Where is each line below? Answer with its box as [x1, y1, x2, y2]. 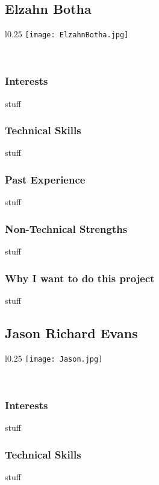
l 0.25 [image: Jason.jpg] [5, 351, 103, 364]
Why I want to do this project [5, 270, 155, 285]
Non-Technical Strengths [5, 221, 128, 236]
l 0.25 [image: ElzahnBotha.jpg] [5, 28, 129, 40]
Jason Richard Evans [5, 323, 138, 342]
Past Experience [5, 172, 86, 187]
